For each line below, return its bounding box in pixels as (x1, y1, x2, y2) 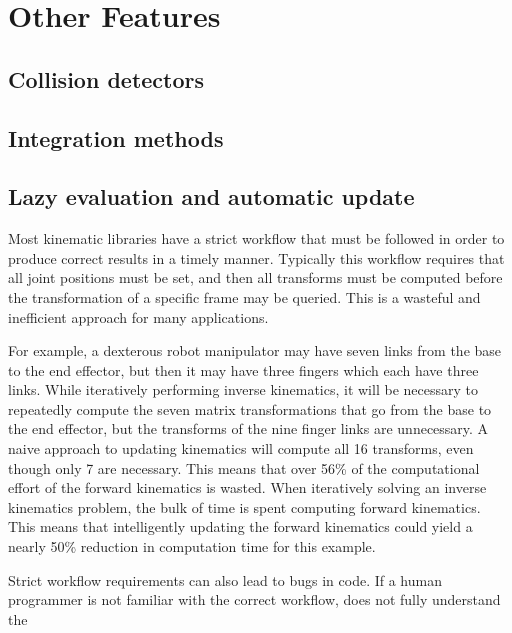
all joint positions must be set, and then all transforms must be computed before (8, 267, 503, 288)
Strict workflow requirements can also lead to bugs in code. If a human (8, 569, 442, 590)
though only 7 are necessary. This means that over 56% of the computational (8, 457, 480, 478)
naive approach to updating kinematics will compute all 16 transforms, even (8, 438, 474, 459)
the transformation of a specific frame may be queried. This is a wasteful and (8, 286, 481, 307)
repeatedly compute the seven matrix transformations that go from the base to (8, 398, 492, 419)
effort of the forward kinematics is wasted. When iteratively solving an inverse (8, 477, 487, 498)
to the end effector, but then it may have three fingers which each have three (8, 359, 479, 380)
